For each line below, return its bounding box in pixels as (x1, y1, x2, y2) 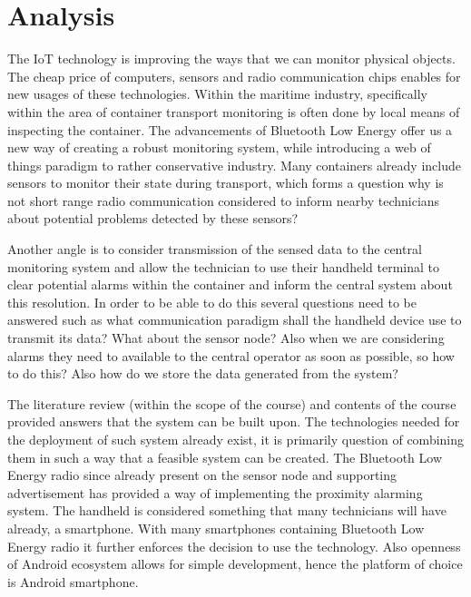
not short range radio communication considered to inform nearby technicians (7, 191, 440, 210)
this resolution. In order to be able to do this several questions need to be (7, 292, 417, 311)
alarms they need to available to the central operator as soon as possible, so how (7, 346, 455, 365)
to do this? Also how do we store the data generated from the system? (7, 364, 398, 383)
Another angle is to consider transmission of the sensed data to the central (7, 240, 422, 259)
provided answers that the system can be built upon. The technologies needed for (7, 412, 460, 431)
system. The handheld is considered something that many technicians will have (7, 501, 446, 520)
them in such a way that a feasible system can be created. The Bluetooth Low (7, 447, 442, 466)
